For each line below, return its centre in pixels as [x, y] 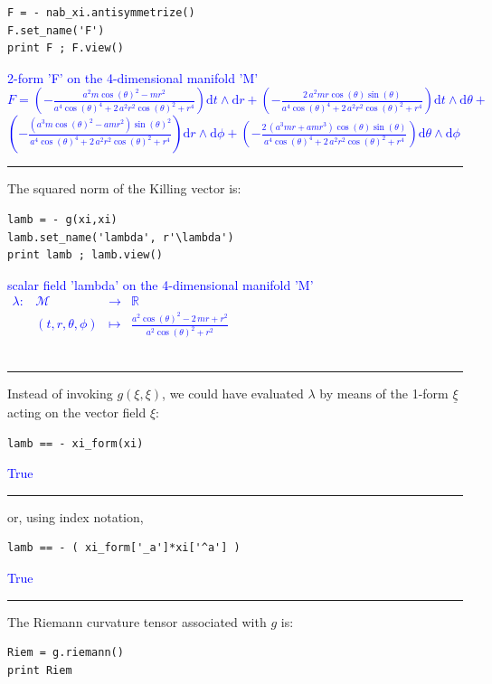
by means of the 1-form [384, 393]
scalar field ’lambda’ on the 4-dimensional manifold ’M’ [161, 284]
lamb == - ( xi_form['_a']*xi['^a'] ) [124, 548]
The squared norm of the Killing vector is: [124, 188]
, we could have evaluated [233, 393]
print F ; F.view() [66, 48]
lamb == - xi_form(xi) [76, 443]
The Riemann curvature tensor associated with [137, 621]
